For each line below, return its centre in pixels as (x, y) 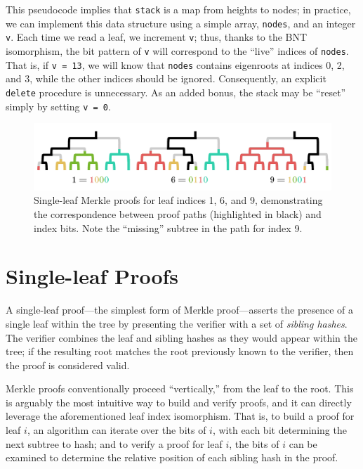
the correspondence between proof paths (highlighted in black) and (178, 214)
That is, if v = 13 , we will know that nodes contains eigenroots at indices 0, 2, (175, 64)
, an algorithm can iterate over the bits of (117, 430)
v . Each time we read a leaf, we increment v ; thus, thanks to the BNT (157, 37)
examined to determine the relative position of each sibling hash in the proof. (172, 457)
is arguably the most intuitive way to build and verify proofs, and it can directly (179, 402)
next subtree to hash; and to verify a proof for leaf (114, 443)
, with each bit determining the (279, 430)
